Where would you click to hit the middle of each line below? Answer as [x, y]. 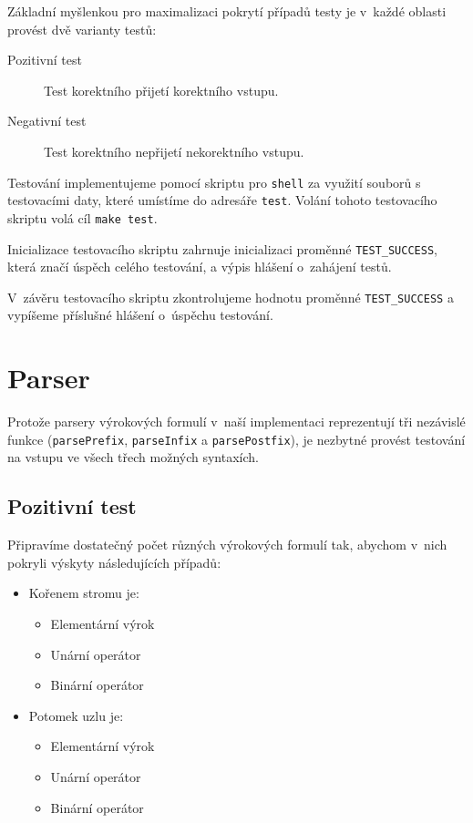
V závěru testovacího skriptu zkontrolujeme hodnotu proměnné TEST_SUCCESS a [231, 297]
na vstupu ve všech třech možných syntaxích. [133, 457]
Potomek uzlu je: [76, 715]
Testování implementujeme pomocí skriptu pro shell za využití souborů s [214, 182]
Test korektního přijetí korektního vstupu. [161, 90]
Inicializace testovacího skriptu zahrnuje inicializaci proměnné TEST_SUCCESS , [222, 248]
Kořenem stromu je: [84, 593]
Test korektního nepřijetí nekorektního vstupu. [174, 151]
